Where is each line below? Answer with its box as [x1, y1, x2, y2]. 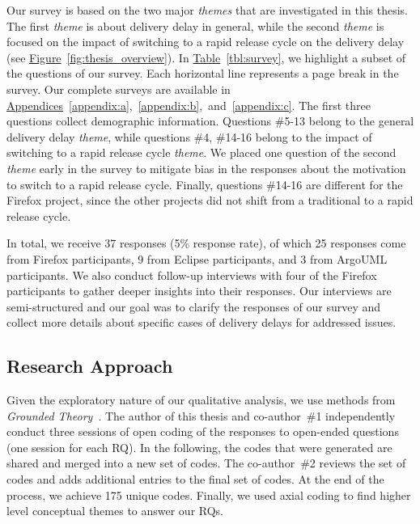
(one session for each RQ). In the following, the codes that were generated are [6, 438, 392, 455]
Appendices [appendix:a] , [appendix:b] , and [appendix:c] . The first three [6, 96, 371, 113]
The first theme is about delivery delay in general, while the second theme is [6, 17, 384, 34]
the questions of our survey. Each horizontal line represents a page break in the [6, 65, 399, 82]
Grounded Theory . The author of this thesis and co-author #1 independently [6, 407, 396, 424]
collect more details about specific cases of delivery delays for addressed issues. [6, 314, 397, 331]
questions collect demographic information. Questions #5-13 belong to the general [6, 112, 414, 129]
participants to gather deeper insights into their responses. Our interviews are [6, 282, 392, 299]
